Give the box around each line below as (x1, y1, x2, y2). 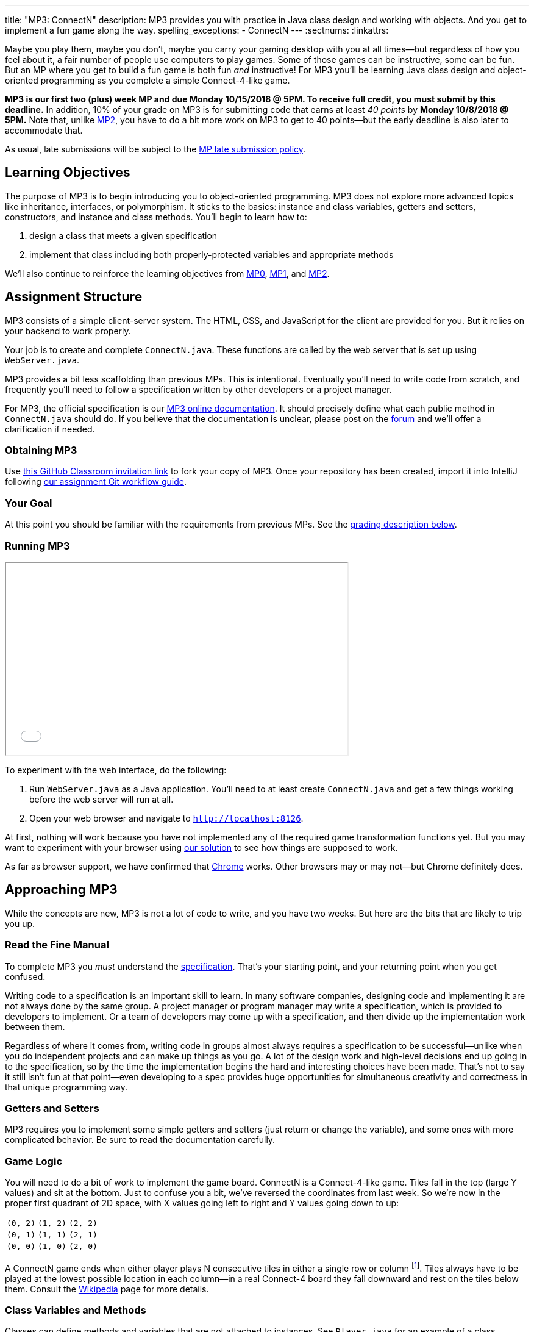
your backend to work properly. (5, 325, 131, 336)
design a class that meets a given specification (29, 230, 218, 241)
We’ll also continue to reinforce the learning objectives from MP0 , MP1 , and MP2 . (5, 268, 330, 279)
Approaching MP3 (5, 882, 118, 898)
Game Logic (5, 1155, 63, 1167)
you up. (5, 918, 35, 929)
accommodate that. (5, 125, 83, 135)
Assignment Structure (5, 289, 143, 305)
